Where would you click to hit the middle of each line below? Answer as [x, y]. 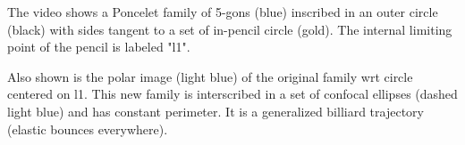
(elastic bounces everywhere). [88, 129]
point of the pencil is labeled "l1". [99, 47]
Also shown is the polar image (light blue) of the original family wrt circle [210, 76]
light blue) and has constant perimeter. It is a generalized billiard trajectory [216, 111]
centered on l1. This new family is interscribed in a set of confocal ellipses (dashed [232, 94]
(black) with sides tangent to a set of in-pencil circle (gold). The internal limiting [230, 29]
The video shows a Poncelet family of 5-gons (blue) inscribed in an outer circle [223, 12]
